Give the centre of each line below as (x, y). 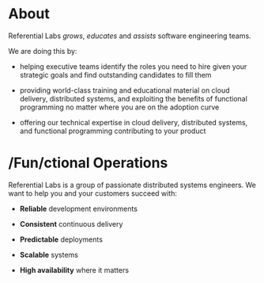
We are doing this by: (43, 51)
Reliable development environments (79, 208)
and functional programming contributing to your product (113, 131)
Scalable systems (49, 254)
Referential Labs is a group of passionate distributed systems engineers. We (132, 185)
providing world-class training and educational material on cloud (124, 90)
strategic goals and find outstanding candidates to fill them (115, 75)
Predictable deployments (61, 239)
